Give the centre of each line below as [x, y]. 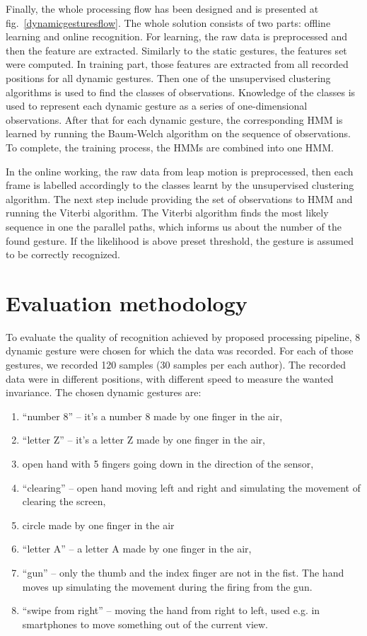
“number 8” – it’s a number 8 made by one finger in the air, [152, 416]
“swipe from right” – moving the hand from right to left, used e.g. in [171, 610]
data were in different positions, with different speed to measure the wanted [170, 378]
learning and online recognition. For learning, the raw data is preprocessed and [176, 36]
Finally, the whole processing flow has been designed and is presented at [162, 8]
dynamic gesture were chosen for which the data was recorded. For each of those [180, 351]
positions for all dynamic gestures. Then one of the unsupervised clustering [168, 77]
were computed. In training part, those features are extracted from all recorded [177, 64]
